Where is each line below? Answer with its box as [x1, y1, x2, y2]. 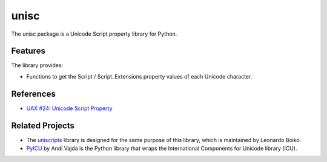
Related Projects [11, 120, 75, 131]
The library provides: [11, 62, 64, 69]
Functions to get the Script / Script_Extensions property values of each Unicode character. [26, 73, 253, 80]
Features [11, 46, 45, 56]
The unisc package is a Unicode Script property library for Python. [11, 30, 177, 37]
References [11, 88, 56, 99]
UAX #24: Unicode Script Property [26, 105, 113, 112]
